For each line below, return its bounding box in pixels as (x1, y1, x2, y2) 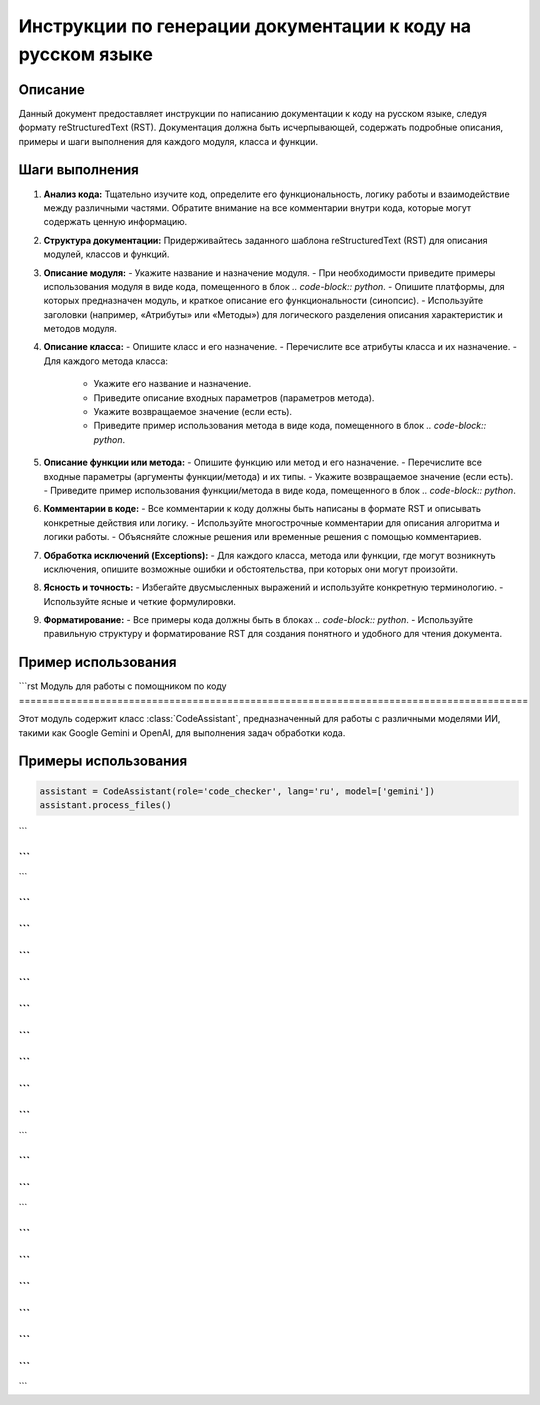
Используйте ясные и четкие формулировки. (43, 595, 237, 607)
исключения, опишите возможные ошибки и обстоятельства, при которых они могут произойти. (43, 563, 459, 575)
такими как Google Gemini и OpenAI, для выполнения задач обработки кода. (18, 726, 346, 739)
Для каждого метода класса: (43, 355, 169, 367)
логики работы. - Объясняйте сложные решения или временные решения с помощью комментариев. (43, 531, 482, 543)
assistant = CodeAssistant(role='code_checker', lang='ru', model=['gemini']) (39, 785, 435, 797)
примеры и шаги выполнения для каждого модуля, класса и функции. (18, 135, 319, 147)
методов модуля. (43, 323, 117, 335)
